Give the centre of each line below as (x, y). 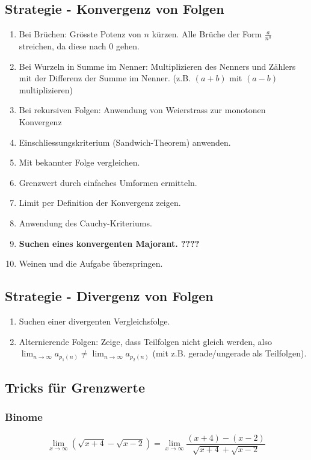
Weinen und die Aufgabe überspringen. (91, 263)
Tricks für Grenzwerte (75, 387)
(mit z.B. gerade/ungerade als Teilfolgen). (229, 353)
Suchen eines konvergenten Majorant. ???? (109, 243)
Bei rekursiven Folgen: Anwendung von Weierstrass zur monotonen (142, 110)
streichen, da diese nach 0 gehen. (79, 46)
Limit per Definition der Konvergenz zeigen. (100, 203)
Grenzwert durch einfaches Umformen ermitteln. (108, 182)
